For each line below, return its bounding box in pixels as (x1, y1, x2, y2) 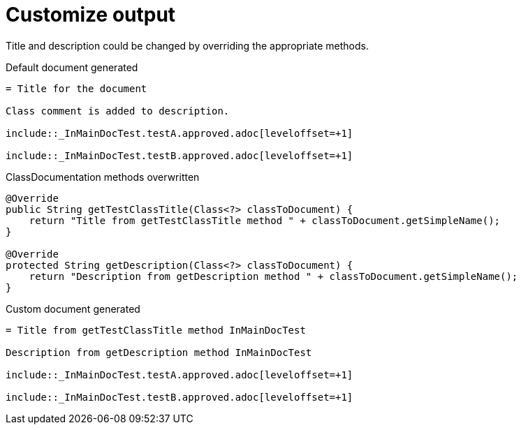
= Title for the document (6, 82, 147, 94)
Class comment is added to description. (6, 105, 230, 117)
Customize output (6, 3, 176, 27)
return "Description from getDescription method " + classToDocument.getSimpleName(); (29, 270, 518, 282)
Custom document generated (6, 302, 140, 315)
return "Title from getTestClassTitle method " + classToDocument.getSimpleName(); (29, 214, 501, 226)
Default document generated (6, 61, 138, 73)
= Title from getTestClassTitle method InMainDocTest (6, 324, 306, 336)
